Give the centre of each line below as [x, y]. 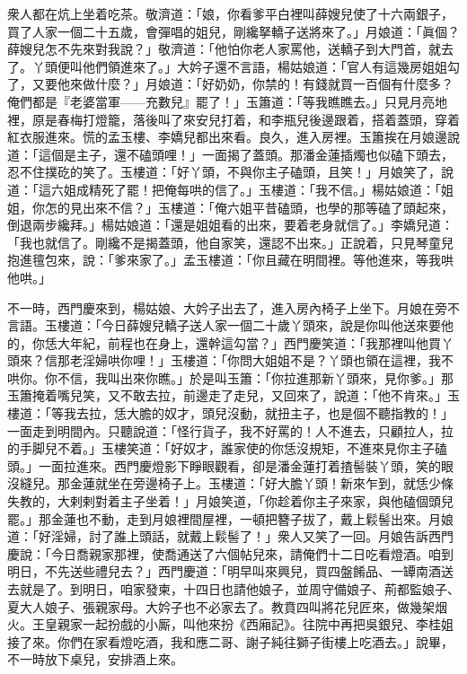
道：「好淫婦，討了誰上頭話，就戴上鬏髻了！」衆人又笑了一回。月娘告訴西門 [230, 536]
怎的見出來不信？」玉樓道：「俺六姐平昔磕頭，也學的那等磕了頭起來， [249, 207]
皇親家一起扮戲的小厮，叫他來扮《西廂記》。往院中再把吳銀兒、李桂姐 [249, 624]
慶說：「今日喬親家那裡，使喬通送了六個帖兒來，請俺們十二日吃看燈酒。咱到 [230, 553]
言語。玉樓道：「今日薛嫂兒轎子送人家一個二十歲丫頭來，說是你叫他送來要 [224, 325]
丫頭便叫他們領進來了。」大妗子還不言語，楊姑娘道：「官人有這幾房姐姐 [239, 66]
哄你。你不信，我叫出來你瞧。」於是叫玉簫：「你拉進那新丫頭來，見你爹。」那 [230, 377]
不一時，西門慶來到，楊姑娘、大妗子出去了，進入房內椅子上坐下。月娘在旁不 [233, 307]
